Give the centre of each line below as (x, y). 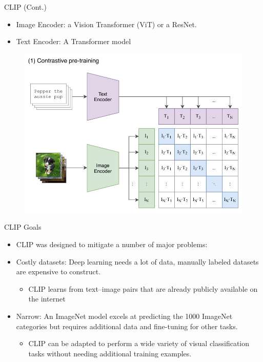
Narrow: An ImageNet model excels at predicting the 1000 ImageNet (124, 316)
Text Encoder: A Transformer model (74, 41)
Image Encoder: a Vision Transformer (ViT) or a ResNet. (106, 24)
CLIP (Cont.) (25, 7)
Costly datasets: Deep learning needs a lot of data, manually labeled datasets (137, 261)
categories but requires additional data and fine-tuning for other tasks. (127, 326)
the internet (47, 299)
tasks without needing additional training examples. (110, 353)
